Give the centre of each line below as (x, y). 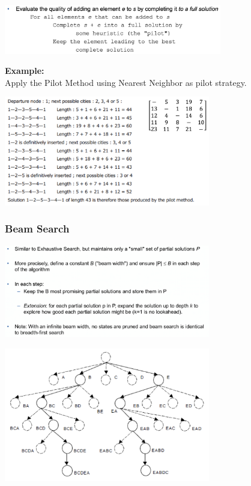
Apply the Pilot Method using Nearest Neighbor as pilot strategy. (126, 82)
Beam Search (37, 229)
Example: (25, 71)
